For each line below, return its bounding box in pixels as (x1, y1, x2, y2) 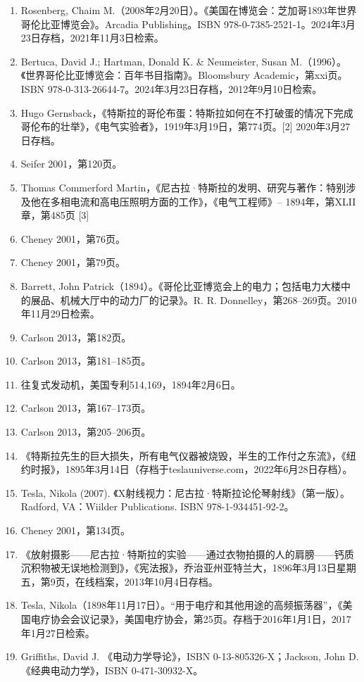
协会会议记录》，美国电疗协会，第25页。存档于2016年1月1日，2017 (50, 612, 351, 626)
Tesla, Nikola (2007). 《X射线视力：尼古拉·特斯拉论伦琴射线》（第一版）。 (20, 485, 351, 500)
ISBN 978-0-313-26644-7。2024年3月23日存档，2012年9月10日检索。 (20, 81, 322, 96)
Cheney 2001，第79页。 (20, 255, 125, 270)
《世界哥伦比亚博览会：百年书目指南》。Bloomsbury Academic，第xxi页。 (20, 68, 348, 82)
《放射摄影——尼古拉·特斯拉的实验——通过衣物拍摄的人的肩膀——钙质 (20, 546, 354, 561)
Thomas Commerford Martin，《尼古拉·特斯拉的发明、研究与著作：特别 (20, 179, 346, 194)
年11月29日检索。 (20, 306, 100, 321)
